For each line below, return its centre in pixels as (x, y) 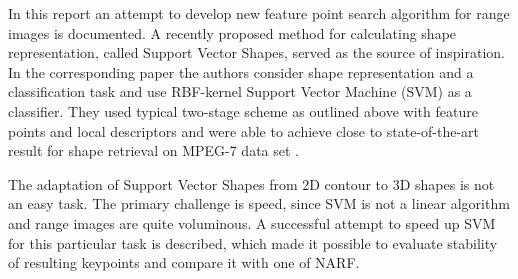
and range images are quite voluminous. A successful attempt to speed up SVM (252, 222)
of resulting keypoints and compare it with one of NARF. (184, 262)
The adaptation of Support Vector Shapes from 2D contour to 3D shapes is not (251, 183)
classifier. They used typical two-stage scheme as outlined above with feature (243, 110)
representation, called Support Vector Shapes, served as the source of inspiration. (256, 52)
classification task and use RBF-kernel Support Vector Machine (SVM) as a (240, 91)
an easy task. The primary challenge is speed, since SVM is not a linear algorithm (259, 203)
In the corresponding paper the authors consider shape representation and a (241, 71)
